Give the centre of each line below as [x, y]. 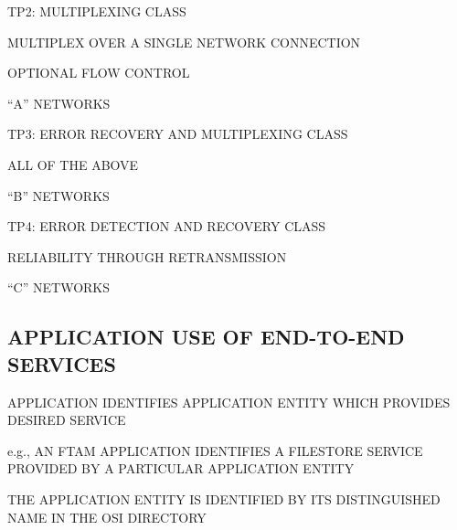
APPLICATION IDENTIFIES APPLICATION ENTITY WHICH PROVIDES [229, 402]
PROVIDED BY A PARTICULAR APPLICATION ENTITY [181, 468]
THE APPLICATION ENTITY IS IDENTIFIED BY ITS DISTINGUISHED [224, 498]
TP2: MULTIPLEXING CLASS [97, 11]
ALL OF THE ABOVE [73, 164]
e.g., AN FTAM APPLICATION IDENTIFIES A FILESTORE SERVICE [215, 450]
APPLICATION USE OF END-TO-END [206, 337]
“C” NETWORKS [58, 287]
